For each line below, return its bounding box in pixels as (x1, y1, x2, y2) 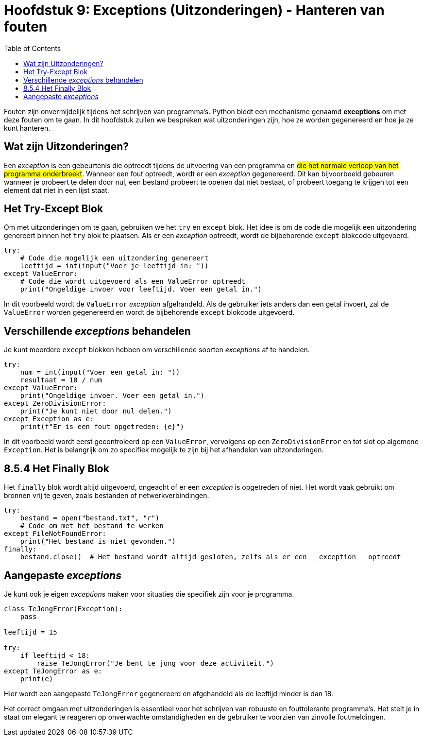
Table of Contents (4, 44, 61, 52)
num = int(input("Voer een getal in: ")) (20, 368, 180, 377)
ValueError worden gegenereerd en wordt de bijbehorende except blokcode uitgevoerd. (4, 308, 295, 317)
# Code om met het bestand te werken (20, 522, 164, 530)
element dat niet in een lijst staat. (4, 186, 109, 194)
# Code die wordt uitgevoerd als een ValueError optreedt (20, 277, 246, 286)
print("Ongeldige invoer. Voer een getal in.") (20, 392, 205, 400)
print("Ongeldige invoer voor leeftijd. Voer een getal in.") (20, 285, 262, 293)
